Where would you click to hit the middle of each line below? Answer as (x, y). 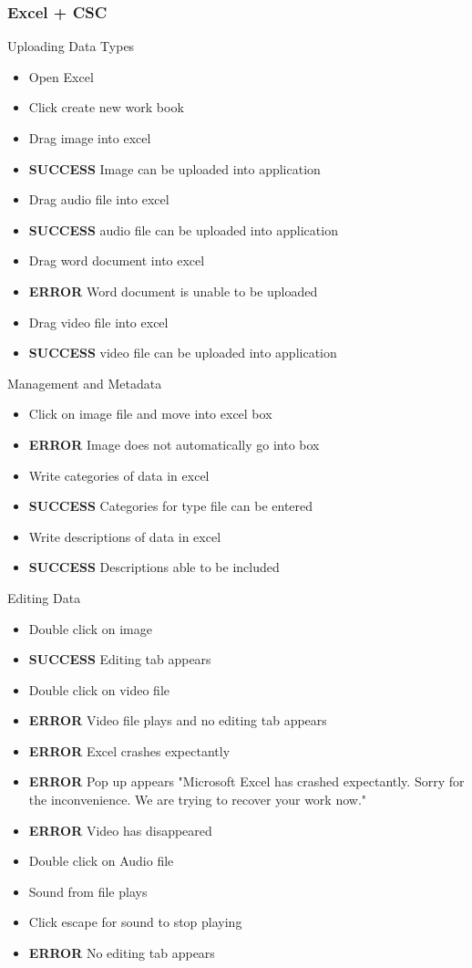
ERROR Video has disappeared (120, 830)
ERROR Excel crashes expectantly (129, 750)
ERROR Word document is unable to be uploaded (173, 291)
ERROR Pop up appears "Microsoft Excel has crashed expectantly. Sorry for (246, 781)
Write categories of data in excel (119, 475)
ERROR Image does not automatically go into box (174, 444)
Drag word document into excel (117, 260)
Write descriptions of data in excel (125, 536)
